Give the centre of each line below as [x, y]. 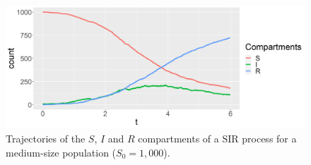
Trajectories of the [46, 138]
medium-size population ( [61, 152]
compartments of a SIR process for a [217, 138]
